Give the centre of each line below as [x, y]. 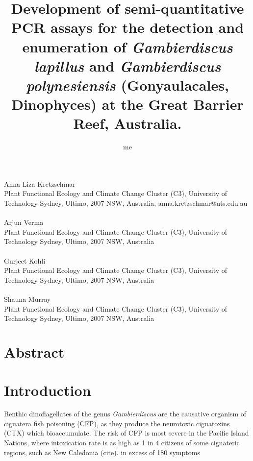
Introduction [48, 390]
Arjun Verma [24, 222]
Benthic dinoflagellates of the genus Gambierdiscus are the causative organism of [125, 414]
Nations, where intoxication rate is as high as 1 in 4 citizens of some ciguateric [122, 443]
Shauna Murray [27, 299]
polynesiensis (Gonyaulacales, [127, 85]
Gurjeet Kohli [25, 260]
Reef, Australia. [127, 123]
